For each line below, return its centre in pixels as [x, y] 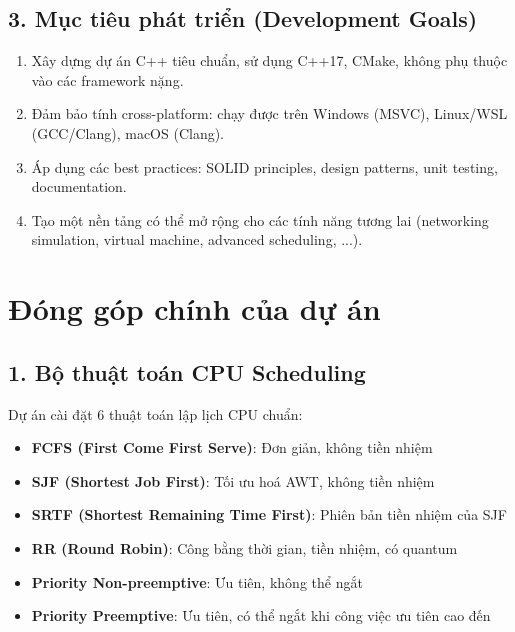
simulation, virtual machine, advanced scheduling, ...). [197, 239]
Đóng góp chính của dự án [194, 308]
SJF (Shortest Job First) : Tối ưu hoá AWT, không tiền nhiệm [233, 480]
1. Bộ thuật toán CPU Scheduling [187, 371]
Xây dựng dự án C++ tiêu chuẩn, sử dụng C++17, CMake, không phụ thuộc [269, 60]
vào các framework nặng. [107, 79]
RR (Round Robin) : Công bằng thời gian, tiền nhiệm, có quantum [244, 547]
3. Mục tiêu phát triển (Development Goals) [243, 18]
